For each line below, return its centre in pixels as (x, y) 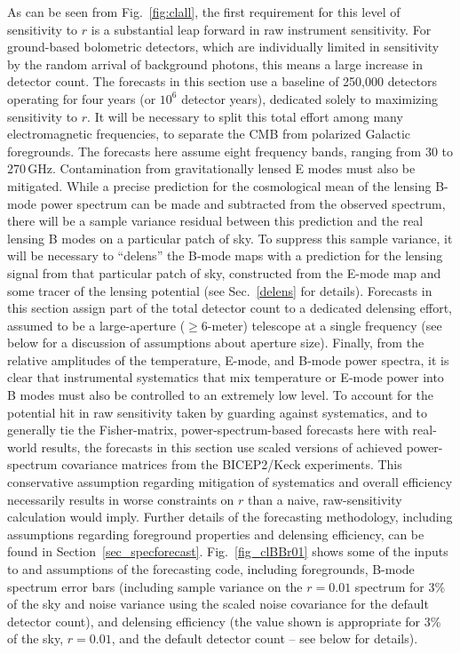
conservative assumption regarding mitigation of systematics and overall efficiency (230, 482)
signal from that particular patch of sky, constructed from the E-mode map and (224, 272)
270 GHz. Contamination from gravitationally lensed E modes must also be (211, 168)
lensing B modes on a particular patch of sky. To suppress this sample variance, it (230, 238)
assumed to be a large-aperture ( (96, 325)
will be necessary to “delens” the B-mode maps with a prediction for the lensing (225, 255)
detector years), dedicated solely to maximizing (309, 98)
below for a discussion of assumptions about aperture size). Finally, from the (216, 343)
